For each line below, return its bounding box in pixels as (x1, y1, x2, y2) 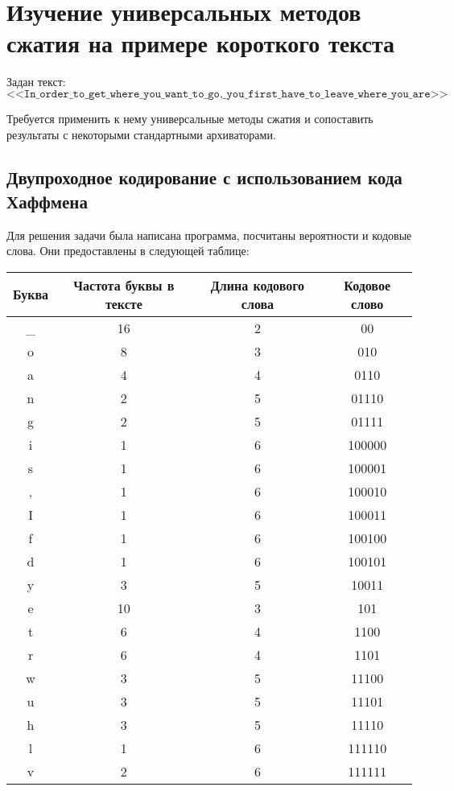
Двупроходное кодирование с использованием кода (6, 165, 402, 190)
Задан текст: (6, 73, 66, 90)
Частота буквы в (73, 275, 175, 295)
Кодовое (344, 275, 390, 295)
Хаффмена (6, 188, 88, 213)
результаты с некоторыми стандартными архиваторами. (6, 126, 276, 142)
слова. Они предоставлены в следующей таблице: (6, 242, 250, 259)
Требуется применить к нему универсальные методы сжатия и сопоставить (6, 109, 374, 126)
